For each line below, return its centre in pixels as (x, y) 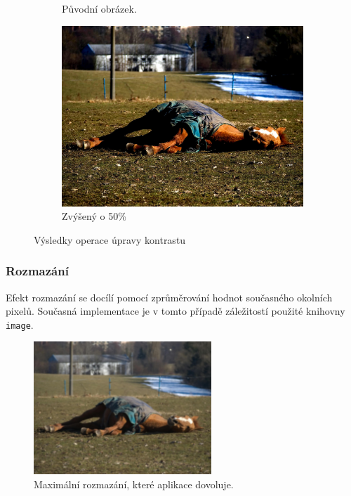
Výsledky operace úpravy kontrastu (110, 239)
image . (20, 324)
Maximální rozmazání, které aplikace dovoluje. (134, 484)
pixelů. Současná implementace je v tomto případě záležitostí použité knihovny (175, 311)
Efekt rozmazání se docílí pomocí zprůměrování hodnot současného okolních (169, 297)
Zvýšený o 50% (94, 216)
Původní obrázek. (99, 8)
